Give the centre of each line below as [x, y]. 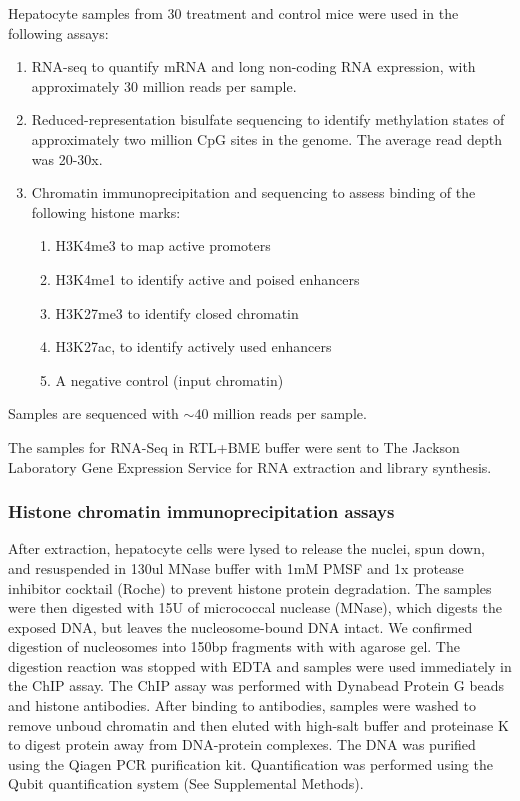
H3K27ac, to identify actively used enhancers [193, 346]
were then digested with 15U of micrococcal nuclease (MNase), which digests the [255, 607]
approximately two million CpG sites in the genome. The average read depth [266, 138]
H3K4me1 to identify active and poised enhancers [207, 278]
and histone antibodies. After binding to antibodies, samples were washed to [242, 705]
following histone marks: [106, 211]
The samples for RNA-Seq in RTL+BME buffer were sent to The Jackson [234, 446]
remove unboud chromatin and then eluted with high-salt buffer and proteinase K [258, 724]
